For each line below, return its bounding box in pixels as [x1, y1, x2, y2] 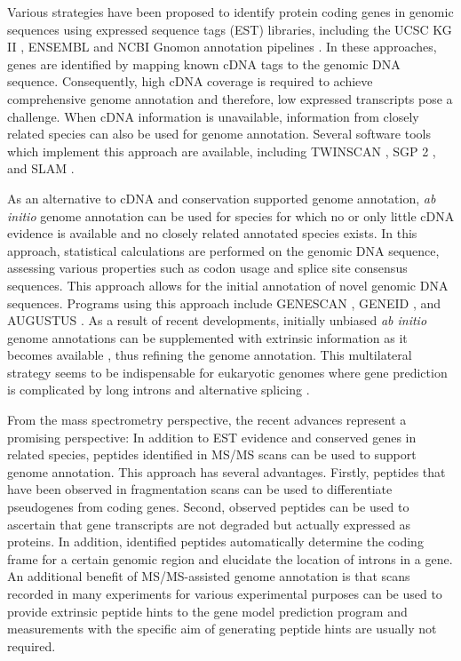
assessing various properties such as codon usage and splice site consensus [7, 259, 408, 277]
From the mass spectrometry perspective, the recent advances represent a [7, 410, 407, 429]
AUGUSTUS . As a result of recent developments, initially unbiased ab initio [7, 311, 427, 330]
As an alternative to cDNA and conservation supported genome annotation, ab [7, 188, 436, 207]
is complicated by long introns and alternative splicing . [7, 380, 310, 399]
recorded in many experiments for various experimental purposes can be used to [7, 585, 442, 602]
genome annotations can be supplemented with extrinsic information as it [7, 328, 408, 346]
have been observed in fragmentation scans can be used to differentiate [7, 480, 393, 498]
